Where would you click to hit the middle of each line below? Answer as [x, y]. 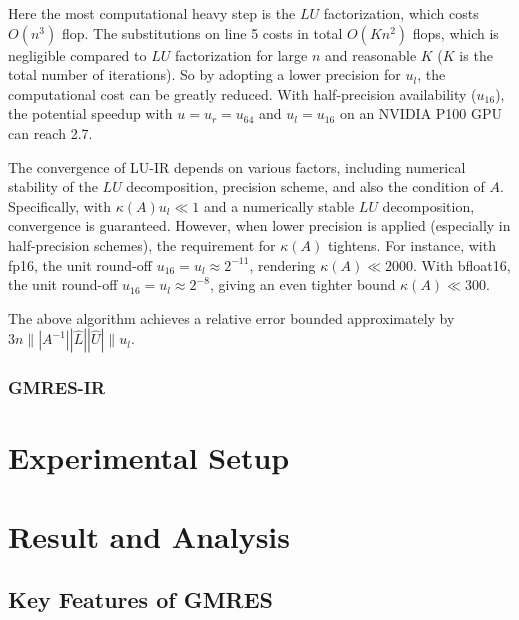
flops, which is [455, 32]
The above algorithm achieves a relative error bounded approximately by [231, 317]
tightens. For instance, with [411, 244]
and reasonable [371, 54]
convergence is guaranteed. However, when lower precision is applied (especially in [259, 225]
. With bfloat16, [462, 264]
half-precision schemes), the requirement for [142, 244]
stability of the [53, 186]
